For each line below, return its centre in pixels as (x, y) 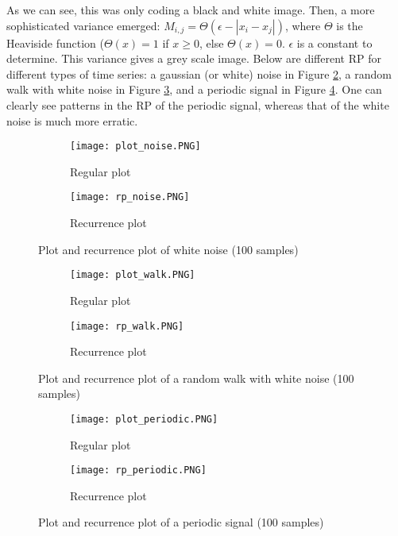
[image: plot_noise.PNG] (135, 147)
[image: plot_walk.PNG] (133, 275)
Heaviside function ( (55, 42)
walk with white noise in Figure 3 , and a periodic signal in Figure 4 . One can (194, 89)
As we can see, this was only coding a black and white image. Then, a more (191, 10)
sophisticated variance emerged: (83, 25)
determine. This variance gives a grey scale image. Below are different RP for (194, 58)
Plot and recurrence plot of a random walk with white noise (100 (196, 378)
